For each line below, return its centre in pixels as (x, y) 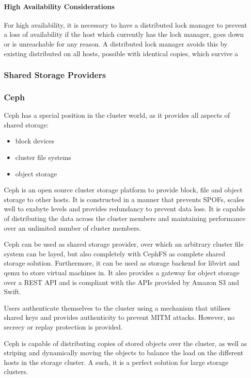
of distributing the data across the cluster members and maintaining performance (125, 218)
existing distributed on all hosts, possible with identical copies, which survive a (121, 53)
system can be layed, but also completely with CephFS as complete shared (115, 253)
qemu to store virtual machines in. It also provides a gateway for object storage (122, 272)
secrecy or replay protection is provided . (63, 326)
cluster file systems (43, 157)
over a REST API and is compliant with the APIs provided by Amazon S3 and (122, 282)
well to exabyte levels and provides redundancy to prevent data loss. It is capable (125, 209)
